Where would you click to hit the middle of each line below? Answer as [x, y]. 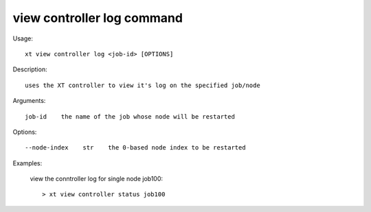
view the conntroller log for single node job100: [97, 179]
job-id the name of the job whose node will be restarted [130, 116]
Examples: [27, 163]
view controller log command [98, 18]
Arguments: [29, 101]
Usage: [23, 38]
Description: [30, 69]
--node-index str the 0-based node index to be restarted [136, 148]
